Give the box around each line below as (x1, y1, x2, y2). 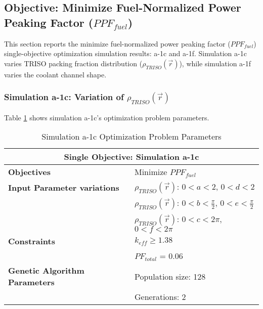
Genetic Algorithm (8, 264, 84, 277)
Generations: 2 (134, 291, 186, 303)
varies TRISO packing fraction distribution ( (4, 58, 143, 68)
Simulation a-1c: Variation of (4, 91, 124, 103)
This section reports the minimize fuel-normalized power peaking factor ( (4, 38, 231, 49)
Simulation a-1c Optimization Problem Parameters (41, 130, 222, 143)
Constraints (8, 235, 55, 247)
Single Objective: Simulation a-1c (64, 151, 199, 163)
